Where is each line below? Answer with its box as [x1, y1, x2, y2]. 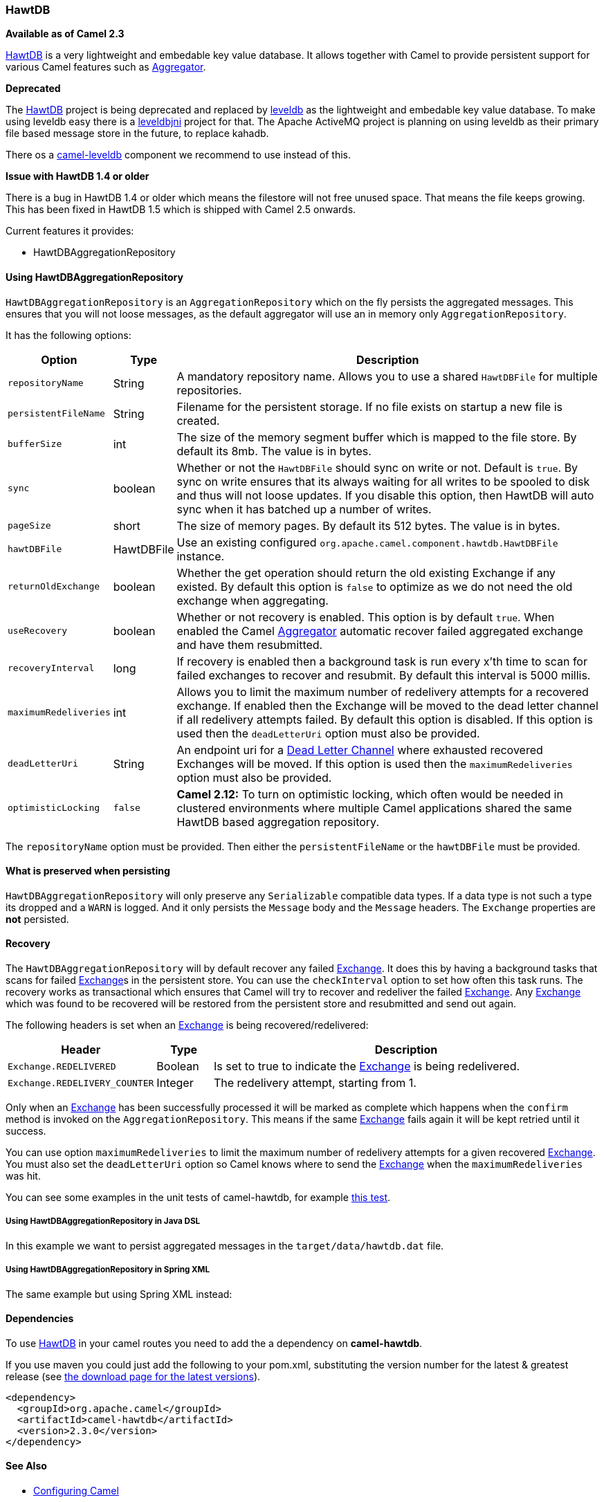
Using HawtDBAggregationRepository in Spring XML [6, 1265, 210, 1275]
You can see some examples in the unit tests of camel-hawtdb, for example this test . [6, 1191, 391, 1204]
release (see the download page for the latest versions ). [6, 1370, 261, 1382]
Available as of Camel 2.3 [6, 28, 125, 40]
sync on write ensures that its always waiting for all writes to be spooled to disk [176, 474, 590, 488]
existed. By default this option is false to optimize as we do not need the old [176, 579, 573, 594]
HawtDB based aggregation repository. [176, 814, 379, 829]
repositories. [176, 383, 242, 397]
